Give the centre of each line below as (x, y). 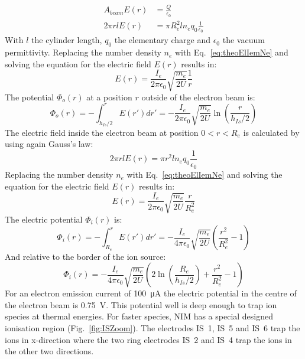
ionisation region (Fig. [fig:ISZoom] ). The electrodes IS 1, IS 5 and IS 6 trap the (152, 328)
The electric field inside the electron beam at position (102, 132)
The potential (30, 97)
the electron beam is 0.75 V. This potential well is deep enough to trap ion (141, 304)
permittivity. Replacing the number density (83, 52)
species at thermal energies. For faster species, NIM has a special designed (139, 316)
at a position (109, 97)
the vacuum (244, 40)
